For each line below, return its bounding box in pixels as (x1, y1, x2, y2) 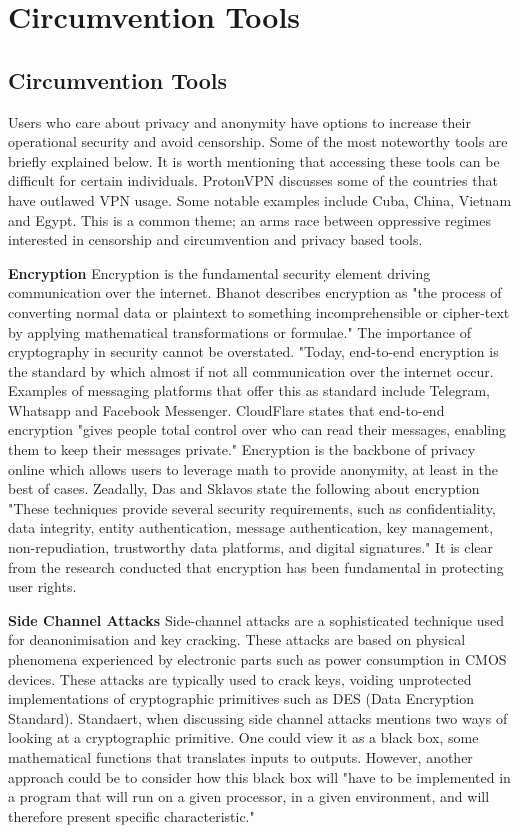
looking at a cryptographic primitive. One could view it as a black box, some (8, 727, 479, 748)
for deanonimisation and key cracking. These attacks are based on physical (8, 629, 466, 650)
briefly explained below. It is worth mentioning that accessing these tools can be (8, 150, 500, 171)
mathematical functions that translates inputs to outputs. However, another (8, 746, 473, 767)
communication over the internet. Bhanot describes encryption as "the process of (8, 282, 502, 303)
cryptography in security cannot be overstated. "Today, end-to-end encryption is (8, 341, 499, 362)
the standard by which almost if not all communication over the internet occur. (8, 360, 494, 381)
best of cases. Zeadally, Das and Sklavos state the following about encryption (8, 478, 480, 499)
